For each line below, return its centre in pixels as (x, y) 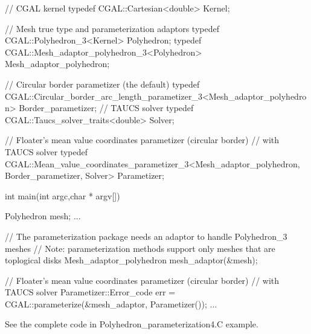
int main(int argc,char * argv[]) (63, 195)
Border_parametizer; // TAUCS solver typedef (106, 108)
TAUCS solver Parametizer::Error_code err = (90, 292)
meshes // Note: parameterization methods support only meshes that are (140, 248)
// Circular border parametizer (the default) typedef (102, 84)
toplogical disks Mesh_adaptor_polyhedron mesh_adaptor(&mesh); (131, 260)
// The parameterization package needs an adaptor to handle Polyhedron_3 (146, 236)
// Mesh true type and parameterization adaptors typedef (112, 28)
